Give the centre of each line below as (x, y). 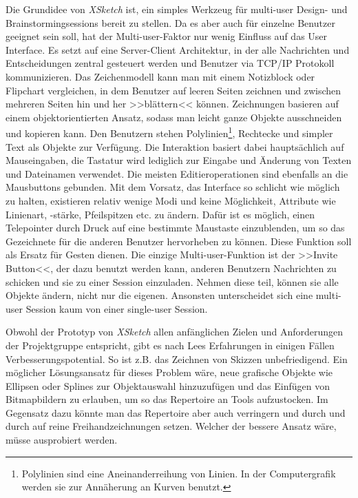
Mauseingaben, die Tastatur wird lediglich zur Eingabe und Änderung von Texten (179, 160)
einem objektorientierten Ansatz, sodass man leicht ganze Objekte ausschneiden (174, 117)
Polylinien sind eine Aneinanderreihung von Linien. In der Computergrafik (179, 473)
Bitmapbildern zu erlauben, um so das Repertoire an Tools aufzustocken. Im (167, 399)
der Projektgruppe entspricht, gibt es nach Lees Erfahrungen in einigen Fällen (170, 345)
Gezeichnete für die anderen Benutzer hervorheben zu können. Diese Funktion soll (179, 241)
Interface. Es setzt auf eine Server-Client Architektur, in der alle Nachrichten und (178, 49)
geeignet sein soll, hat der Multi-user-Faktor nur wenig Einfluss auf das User (167, 36)
